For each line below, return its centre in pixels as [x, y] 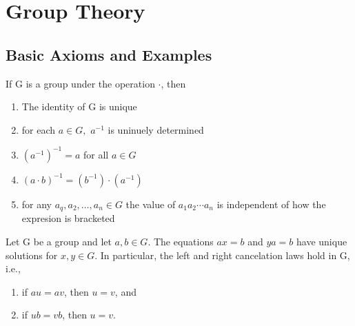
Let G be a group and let [59, 241]
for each [39, 129]
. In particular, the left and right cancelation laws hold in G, [222, 255]
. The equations [181, 241]
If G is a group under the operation [80, 83]
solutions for [32, 255]
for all [96, 154]
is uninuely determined [156, 129]
